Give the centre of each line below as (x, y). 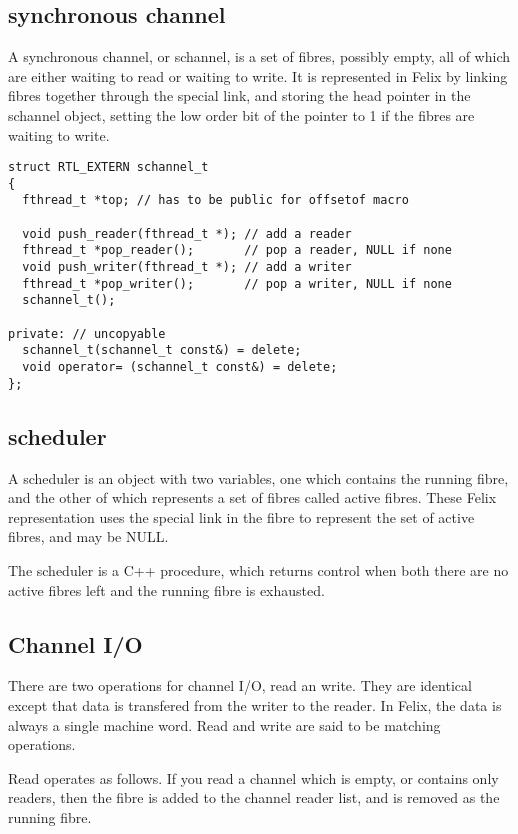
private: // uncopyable (87, 333)
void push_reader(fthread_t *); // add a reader (187, 233)
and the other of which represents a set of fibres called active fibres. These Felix (252, 497)
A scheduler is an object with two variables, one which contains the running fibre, (258, 477)
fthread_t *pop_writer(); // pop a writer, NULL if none (237, 283)
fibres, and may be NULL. (88, 536)
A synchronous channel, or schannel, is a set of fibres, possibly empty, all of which (259, 56)
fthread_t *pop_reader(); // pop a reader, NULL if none (237, 250)
